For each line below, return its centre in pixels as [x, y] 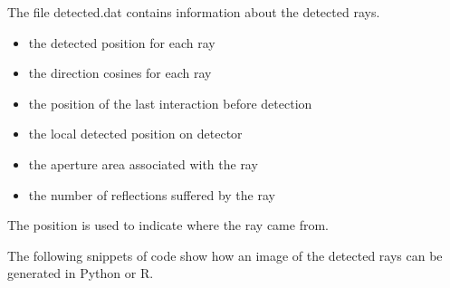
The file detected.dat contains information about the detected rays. [194, 12]
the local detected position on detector [135, 134]
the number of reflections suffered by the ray [152, 194]
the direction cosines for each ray [120, 73]
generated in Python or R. [81, 273]
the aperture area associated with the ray [143, 163]
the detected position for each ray [122, 42]
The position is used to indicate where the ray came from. [168, 225]
